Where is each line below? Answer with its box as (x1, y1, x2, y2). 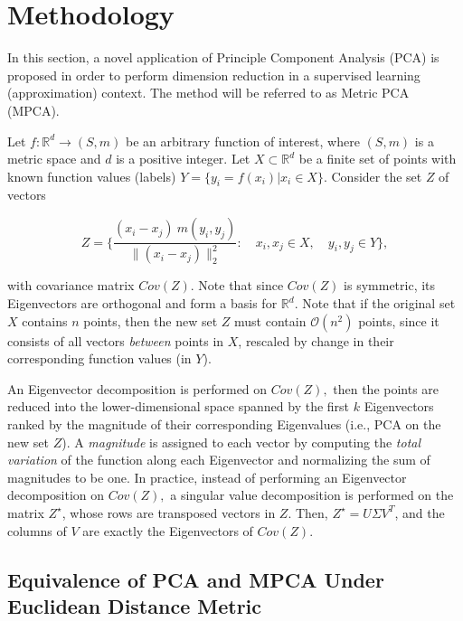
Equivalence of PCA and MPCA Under (7, 565, 384, 593)
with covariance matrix (7, 276, 135, 295)
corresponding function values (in (7, 349, 192, 368)
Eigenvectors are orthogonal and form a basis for (7, 294, 278, 313)
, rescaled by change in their (238, 331, 394, 350)
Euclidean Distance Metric (7, 591, 262, 619)
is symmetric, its (344, 276, 436, 295)
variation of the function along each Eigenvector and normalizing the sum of (7, 450, 430, 469)
